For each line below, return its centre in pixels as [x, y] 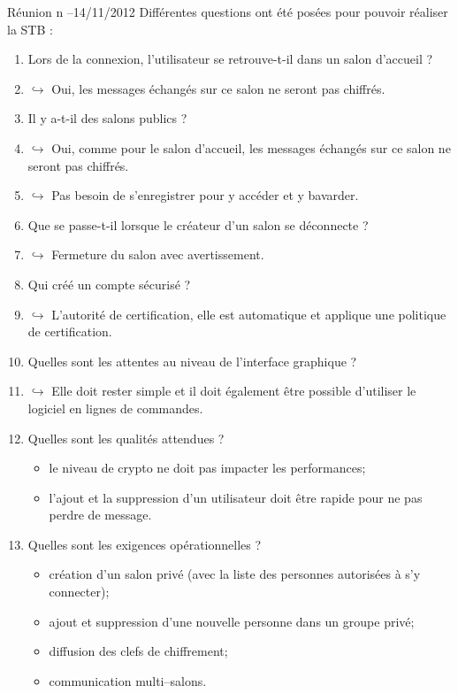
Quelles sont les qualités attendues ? [126, 438]
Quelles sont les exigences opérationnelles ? [145, 544]
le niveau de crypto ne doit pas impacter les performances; [207, 468]
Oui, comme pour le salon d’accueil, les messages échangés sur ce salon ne [251, 147]
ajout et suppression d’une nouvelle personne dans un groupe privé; [232, 621]
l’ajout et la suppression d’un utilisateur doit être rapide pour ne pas [236, 497]
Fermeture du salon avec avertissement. [158, 254]
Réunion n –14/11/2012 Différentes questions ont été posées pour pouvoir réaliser [228, 12]
